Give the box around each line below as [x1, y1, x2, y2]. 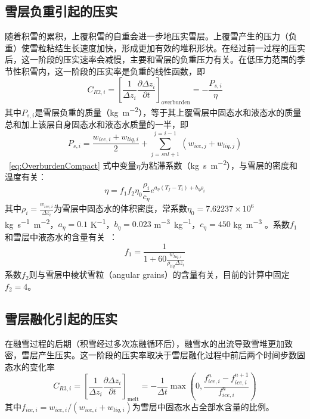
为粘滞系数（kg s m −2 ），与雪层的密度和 [140, 157, 298, 171]
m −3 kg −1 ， [154, 216, 200, 230]
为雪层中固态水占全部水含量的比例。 [132, 400, 274, 412]
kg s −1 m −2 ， [5, 216, 58, 230]
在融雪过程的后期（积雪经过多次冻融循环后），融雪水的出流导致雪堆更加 [5, 337, 284, 349]
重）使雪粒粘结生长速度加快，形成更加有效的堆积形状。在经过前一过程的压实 [5, 41, 305, 54]
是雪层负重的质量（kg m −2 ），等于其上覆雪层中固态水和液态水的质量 [35, 104, 302, 119]
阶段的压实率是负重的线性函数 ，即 [71, 64, 205, 77]
